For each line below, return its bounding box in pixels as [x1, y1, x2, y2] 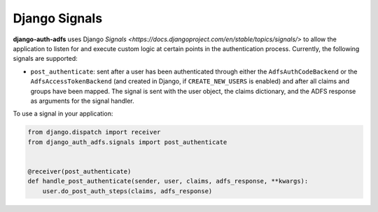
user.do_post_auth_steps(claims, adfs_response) [42, 187, 213, 195]
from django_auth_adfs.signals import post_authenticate [27, 138, 227, 146]
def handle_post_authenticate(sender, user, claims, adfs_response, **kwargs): [27, 177, 309, 185]
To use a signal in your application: [13, 109, 113, 118]
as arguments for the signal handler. [30, 97, 134, 105]
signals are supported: [13, 55, 78, 63]
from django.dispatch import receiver [27, 128, 161, 136]
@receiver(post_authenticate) [27, 167, 132, 175]
